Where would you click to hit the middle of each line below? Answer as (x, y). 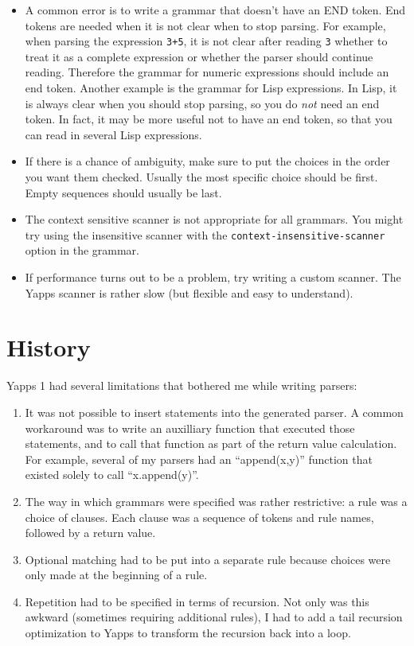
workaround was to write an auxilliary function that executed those (190, 428)
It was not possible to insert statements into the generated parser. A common (214, 412)
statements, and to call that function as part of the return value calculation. (211, 444)
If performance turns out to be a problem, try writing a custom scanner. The (213, 277)
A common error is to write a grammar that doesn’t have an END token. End (215, 10)
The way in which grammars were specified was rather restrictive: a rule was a (216, 501)
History (49, 347)
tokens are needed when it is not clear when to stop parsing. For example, (205, 25)
